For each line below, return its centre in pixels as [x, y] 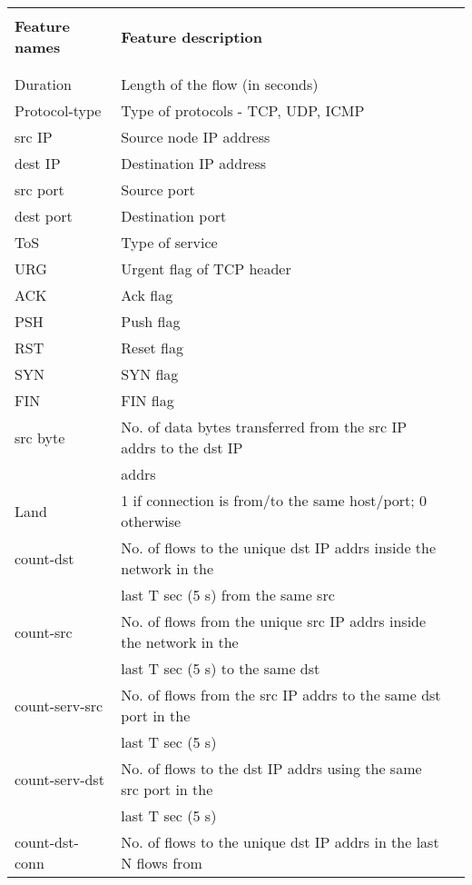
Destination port [174, 216]
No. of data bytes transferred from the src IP [264, 427]
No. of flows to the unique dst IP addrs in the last [280, 842]
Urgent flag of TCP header [206, 268]
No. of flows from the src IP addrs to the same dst [281, 695]
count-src [44, 631]
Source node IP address [196, 137]
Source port [158, 189]
